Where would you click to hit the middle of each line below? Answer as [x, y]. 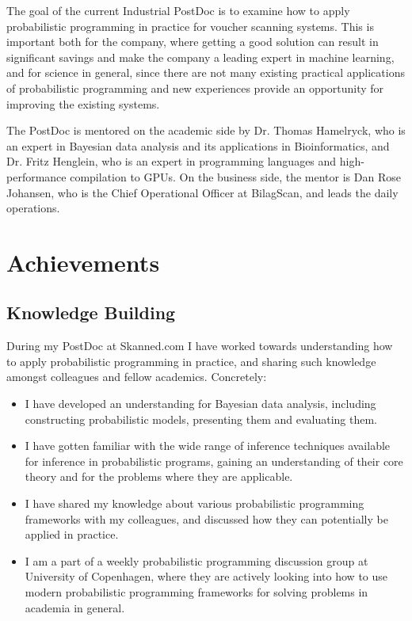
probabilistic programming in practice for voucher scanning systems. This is [190, 26]
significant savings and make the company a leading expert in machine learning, [200, 57]
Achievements [83, 262]
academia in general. [75, 607]
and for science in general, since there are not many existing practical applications [206, 72]
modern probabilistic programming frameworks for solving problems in [196, 592]
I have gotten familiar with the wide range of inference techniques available [208, 446]
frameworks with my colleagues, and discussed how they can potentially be [206, 518]
